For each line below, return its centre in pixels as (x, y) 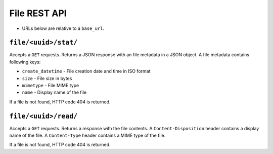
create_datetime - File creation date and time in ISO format (86, 71)
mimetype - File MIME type (51, 86)
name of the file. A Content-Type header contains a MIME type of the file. (87, 136)
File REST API (38, 13)
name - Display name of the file (54, 92)
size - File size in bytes (47, 78)
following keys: (25, 62)
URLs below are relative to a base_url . (63, 28)
